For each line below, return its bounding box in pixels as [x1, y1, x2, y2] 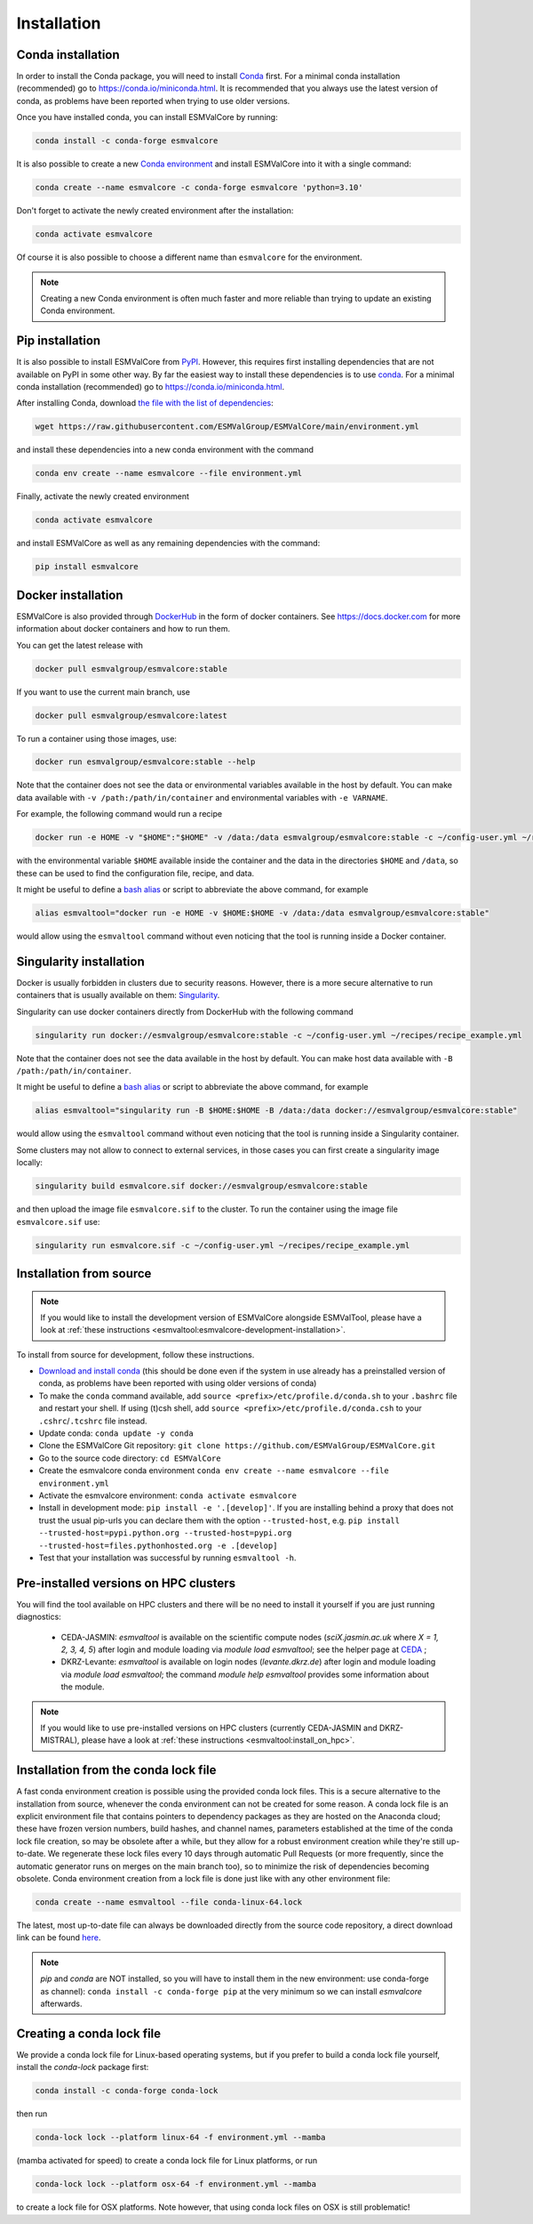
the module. [60, 1681, 106, 1692]
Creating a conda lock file [16, 2026, 162, 2041]
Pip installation [16, 334, 101, 349]
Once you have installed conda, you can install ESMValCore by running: [16, 112, 279, 123]
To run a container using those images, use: [16, 733, 178, 744]
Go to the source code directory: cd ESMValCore [38, 1453, 221, 1463]
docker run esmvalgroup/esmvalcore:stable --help [35, 757, 256, 767]
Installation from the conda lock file [16, 1762, 217, 1778]
